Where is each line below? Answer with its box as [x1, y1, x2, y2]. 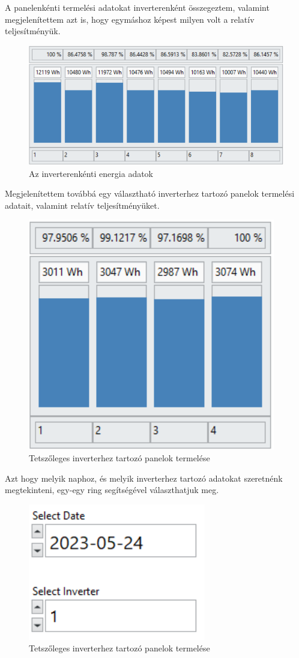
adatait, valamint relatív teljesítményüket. [5, 199, 160, 211]
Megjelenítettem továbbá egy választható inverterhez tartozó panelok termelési [5, 187, 295, 200]
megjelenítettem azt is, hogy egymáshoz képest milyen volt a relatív [5, 13, 255, 25]
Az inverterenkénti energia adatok [29, 167, 154, 179]
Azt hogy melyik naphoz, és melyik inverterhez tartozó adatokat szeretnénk [5, 471, 283, 484]
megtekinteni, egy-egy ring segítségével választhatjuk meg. [5, 483, 219, 496]
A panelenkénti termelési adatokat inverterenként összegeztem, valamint [5, 1, 270, 13]
